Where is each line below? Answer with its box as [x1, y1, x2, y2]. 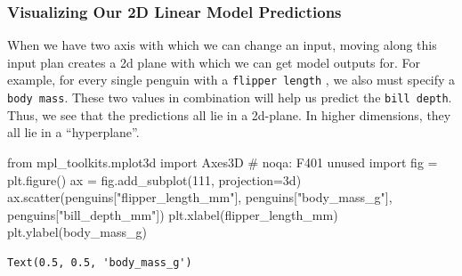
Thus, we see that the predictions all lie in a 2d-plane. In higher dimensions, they [7, 105, 451, 124]
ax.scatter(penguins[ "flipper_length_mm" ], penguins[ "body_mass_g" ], [7, 188, 393, 207]
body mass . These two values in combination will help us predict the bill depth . [7, 88, 452, 107]
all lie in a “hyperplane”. [7, 123, 140, 142]
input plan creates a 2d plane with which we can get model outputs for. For [7, 53, 421, 71]
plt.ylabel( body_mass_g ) [7, 223, 147, 241]
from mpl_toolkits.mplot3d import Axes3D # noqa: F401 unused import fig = [7, 152, 438, 171]
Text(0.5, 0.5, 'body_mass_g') [7, 256, 192, 269]
